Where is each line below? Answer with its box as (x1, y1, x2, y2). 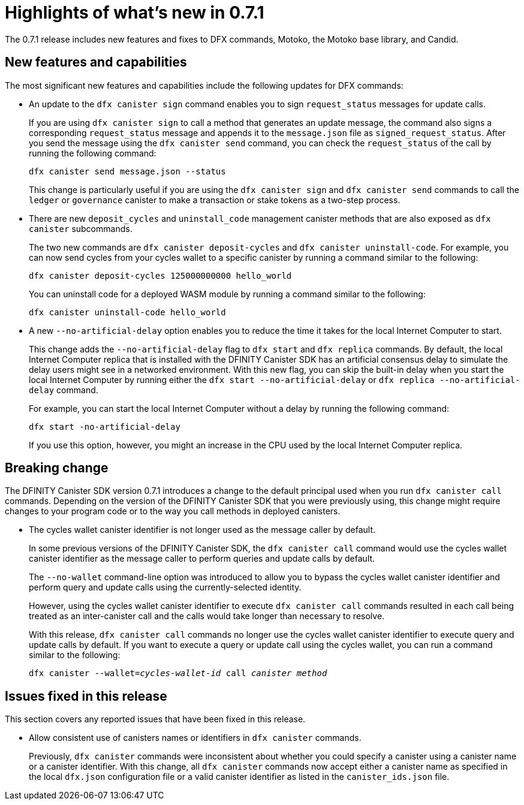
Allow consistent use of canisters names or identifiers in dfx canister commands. (29, 732, 362, 743)
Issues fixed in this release (5, 688, 167, 704)
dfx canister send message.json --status (29, 166, 226, 176)
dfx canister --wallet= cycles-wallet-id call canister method (29, 668, 327, 679)
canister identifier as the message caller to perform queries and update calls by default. (29, 553, 375, 564)
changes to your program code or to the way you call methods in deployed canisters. (5, 506, 341, 517)
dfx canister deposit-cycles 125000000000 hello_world (29, 270, 292, 281)
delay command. (29, 384, 98, 395)
